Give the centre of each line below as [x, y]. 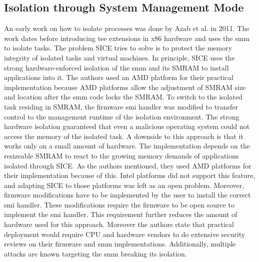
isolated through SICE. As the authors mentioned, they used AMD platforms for [128, 165]
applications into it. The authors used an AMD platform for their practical [119, 77]
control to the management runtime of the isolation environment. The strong [122, 116]
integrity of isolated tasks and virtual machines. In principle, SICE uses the [119, 57]
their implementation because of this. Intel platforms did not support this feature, [130, 175]
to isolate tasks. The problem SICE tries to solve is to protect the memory [118, 48]
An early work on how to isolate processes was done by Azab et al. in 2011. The [127, 28]
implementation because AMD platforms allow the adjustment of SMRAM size [125, 87]
